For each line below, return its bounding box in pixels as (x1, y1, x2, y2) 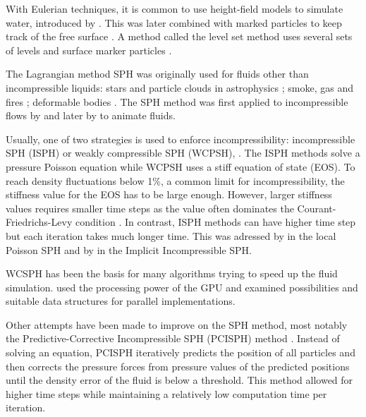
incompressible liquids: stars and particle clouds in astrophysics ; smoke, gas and (6, 80, 353, 95)
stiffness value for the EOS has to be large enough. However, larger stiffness (6, 187, 332, 202)
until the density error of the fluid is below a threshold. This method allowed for (6, 373, 353, 387)
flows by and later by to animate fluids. (6, 108, 176, 123)
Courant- (297, 200, 336, 215)
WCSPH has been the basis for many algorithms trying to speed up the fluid (6, 266, 338, 281)
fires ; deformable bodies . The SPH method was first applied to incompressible (6, 94, 348, 109)
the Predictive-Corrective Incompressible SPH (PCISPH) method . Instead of (6, 331, 340, 346)
